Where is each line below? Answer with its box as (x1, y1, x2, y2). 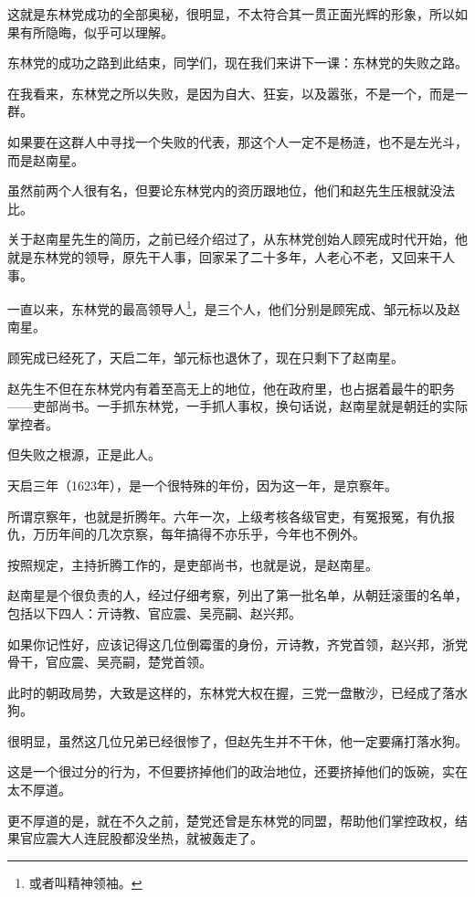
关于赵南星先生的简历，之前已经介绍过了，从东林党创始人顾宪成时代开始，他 (7, 229, 468, 248)
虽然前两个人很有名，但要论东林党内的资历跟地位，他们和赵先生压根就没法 (7, 181, 455, 200)
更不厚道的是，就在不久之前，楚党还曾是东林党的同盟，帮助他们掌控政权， (7, 810, 455, 829)
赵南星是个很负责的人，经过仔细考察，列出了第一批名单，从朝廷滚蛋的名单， (7, 586, 468, 605)
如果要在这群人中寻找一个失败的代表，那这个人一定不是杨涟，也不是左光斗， (7, 132, 468, 151)
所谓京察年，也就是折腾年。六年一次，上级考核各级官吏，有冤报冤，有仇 (7, 506, 442, 525)
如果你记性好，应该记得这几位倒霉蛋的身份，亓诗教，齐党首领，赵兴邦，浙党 (7, 634, 468, 653)
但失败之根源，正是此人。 (7, 445, 161, 464)
